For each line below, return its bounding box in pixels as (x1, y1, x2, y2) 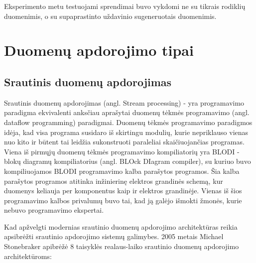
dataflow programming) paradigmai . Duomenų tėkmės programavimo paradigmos (4, 117, 253, 127)
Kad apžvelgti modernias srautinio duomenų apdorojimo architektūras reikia (4, 221, 238, 232)
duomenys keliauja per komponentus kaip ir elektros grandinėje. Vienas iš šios (4, 185, 242, 196)
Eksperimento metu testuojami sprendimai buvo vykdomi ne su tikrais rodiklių (4, 1, 246, 11)
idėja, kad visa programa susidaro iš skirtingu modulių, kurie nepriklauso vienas (4, 127, 249, 137)
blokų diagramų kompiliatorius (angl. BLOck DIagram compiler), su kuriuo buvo (4, 156, 251, 166)
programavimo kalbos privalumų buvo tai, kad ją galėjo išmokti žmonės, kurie (4, 195, 242, 205)
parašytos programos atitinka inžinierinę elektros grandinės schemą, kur (4, 175, 223, 186)
